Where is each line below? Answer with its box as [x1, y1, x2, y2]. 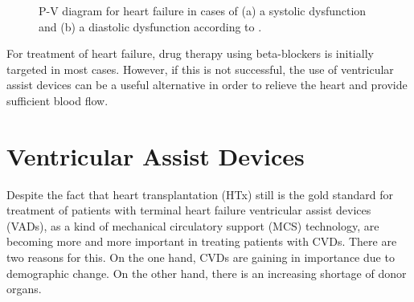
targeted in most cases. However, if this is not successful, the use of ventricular [6, 60, 394, 77]
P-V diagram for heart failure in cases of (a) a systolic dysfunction [39, 2, 367, 18]
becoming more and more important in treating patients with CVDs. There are [6, 233, 397, 250]
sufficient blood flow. [6, 92, 109, 108]
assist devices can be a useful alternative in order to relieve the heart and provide [6, 76, 408, 93]
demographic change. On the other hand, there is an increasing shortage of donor [6, 264, 407, 281]
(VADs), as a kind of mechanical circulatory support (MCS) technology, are [6, 217, 379, 234]
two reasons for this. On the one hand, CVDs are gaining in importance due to [6, 249, 395, 266]
